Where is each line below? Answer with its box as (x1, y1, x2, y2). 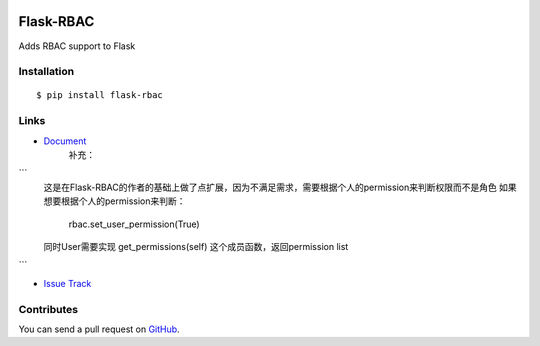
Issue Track (43, 277, 92, 289)
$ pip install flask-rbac (36, 90, 164, 101)
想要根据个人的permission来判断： (43, 195, 186, 207)
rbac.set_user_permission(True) (68, 218, 200, 230)
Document (43, 135, 87, 147)
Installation (18, 65, 75, 79)
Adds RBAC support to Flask (18, 40, 136, 52)
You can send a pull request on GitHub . (18, 323, 180, 335)
